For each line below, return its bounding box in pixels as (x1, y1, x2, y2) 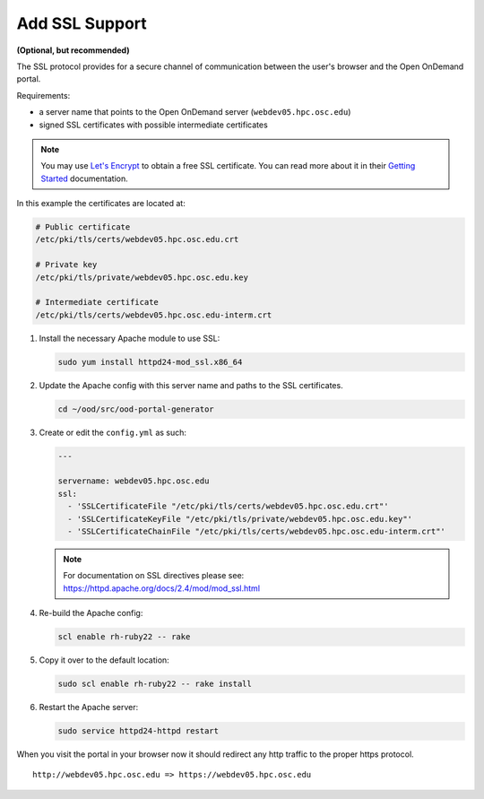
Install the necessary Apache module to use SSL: (39, 333, 220, 343)
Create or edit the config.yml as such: (39, 427, 187, 438)
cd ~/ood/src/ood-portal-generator (57, 404, 214, 414)
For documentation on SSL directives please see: (63, 570, 245, 581)
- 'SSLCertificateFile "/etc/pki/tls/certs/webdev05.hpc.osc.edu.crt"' (67, 501, 389, 511)
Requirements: (16, 90, 71, 100)
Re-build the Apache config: (39, 608, 143, 619)
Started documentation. (40, 173, 129, 184)
